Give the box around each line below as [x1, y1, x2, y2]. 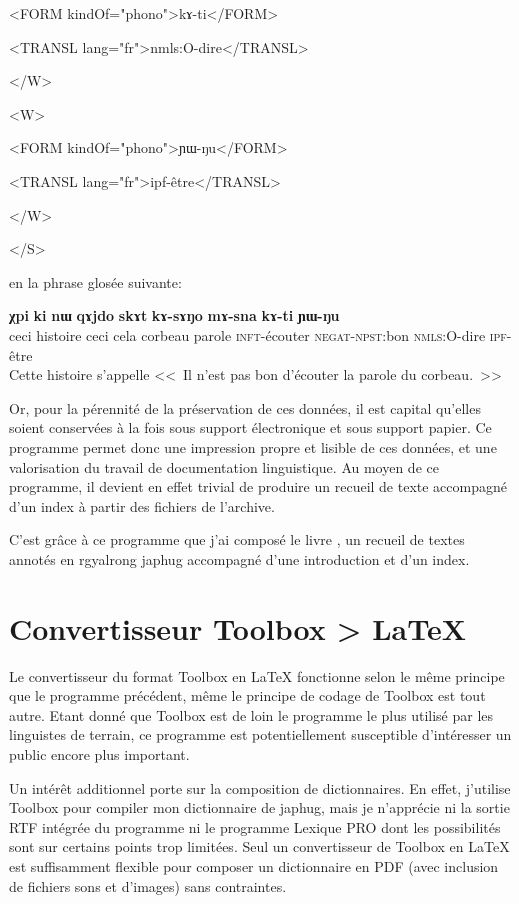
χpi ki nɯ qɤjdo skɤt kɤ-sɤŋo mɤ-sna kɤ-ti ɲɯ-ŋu [9, 305, 340, 326]
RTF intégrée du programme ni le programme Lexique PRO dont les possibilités [9, 816, 501, 837]
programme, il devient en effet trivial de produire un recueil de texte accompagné [9, 476, 507, 497]
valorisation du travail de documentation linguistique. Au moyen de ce [9, 456, 439, 477]
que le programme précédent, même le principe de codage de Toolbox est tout [9, 685, 486, 706]
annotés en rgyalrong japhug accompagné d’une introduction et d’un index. [9, 548, 470, 569]
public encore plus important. [9, 743, 190, 764]
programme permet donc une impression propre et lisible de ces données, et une [9, 436, 497, 457]
